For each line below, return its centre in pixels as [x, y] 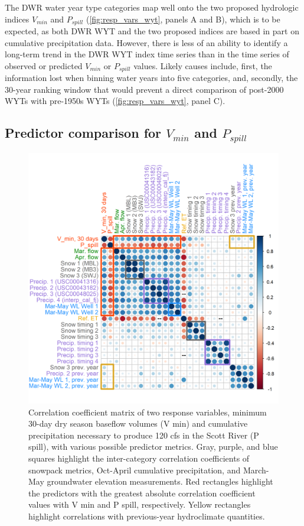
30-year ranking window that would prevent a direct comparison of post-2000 [144, 89]
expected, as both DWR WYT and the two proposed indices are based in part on [152, 31]
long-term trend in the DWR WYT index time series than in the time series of [147, 54]
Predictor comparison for [83, 133]
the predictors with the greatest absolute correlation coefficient [142, 493]
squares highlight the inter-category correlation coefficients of [139, 458]
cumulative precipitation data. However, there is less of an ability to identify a [146, 42]
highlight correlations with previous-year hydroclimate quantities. [147, 516]
